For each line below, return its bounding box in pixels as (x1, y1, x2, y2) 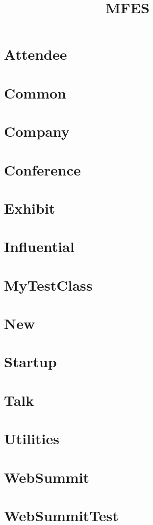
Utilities (4, 428, 60, 449)
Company (4, 121, 70, 141)
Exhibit (4, 198, 55, 218)
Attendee (4, 44, 67, 64)
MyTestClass (4, 275, 93, 295)
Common (4, 82, 67, 102)
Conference (4, 159, 81, 179)
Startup (4, 351, 57, 372)
